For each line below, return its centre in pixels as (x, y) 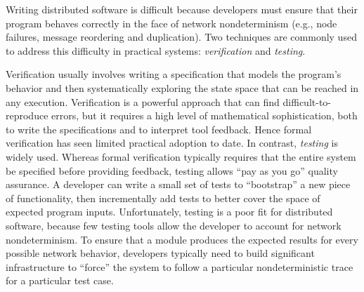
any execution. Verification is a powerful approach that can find (143, 101)
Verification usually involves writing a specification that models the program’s (174, 74)
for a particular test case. (60, 280)
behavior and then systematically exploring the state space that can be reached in (182, 87)
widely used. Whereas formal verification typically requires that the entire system (181, 156)
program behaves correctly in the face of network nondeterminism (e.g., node (171, 23)
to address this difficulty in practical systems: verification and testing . (156, 50)
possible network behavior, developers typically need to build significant (160, 253)
